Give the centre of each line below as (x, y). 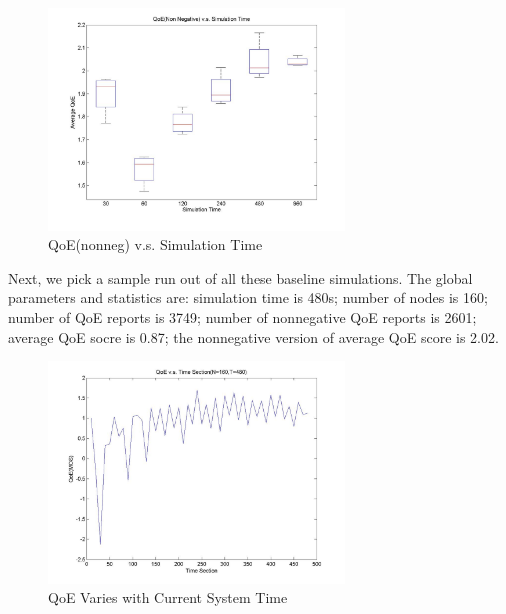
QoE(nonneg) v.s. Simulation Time (155, 244)
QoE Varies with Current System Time (168, 597)
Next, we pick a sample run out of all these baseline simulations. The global (240, 277)
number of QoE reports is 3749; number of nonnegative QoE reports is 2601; (242, 316)
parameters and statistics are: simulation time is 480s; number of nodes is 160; (248, 297)
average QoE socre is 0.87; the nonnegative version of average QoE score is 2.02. (253, 336)
